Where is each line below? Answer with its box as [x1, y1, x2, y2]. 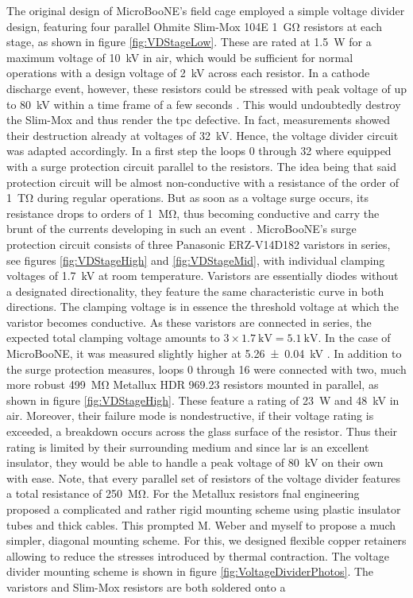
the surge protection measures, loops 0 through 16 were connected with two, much [6, 360, 407, 377]
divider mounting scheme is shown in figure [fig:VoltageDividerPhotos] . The [6, 563, 374, 580]
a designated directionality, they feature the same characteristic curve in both [6, 282, 384, 299]
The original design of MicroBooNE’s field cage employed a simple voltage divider [6, 2, 405, 18]
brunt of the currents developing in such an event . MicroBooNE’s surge [6, 220, 357, 237]
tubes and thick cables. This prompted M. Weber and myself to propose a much [6, 516, 396, 533]
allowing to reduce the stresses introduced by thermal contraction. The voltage [6, 547, 389, 564]
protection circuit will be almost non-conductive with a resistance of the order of [6, 173, 399, 190]
